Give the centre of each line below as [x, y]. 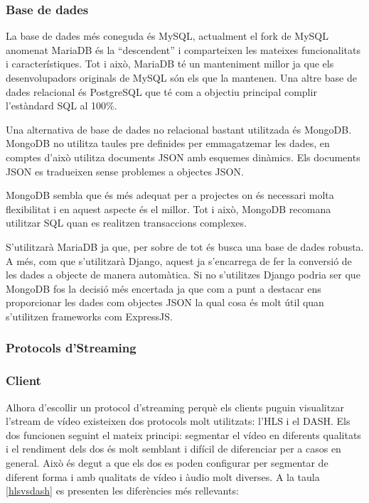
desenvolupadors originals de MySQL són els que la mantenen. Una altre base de [181, 77]
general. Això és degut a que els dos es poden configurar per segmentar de [167, 462]
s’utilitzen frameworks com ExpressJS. [89, 316]
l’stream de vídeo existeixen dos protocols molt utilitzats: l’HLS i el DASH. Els [178, 421]
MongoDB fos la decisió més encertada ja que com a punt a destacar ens [164, 288]
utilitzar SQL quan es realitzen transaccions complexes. [126, 223]
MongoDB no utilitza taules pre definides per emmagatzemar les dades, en [168, 143]
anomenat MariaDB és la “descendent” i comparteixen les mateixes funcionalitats [183, 49]
